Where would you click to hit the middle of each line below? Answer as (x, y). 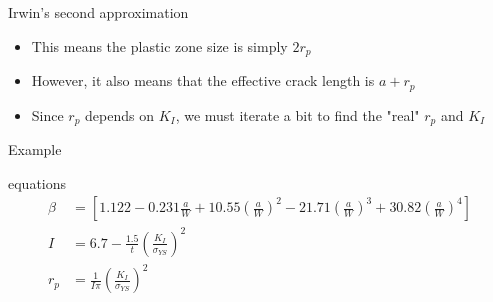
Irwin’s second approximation (98, 12)
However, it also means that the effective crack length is (203, 80)
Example (35, 148)
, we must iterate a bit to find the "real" (297, 114)
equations (37, 182)
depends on (119, 114)
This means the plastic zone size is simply (159, 45)
